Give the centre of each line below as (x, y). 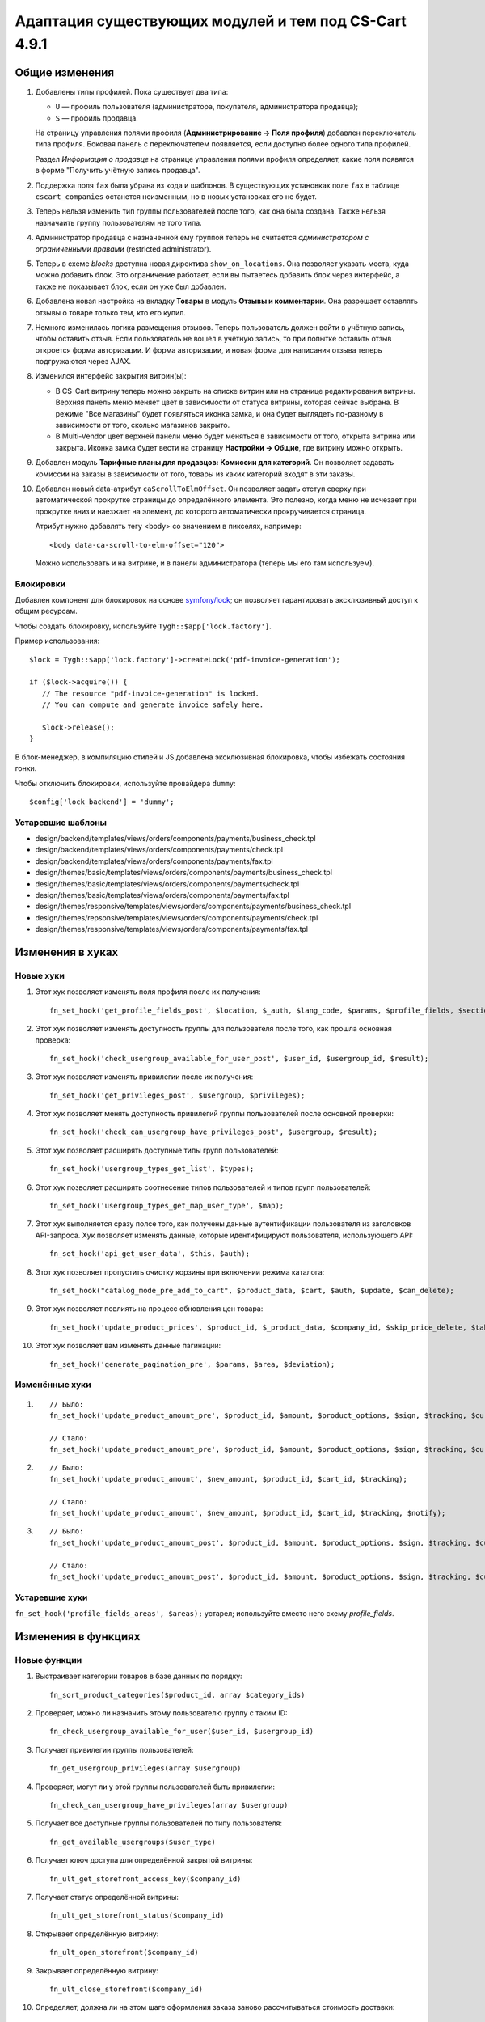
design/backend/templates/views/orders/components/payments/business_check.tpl (176, 839)
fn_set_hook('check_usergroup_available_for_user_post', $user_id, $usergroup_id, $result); (239, 1058)
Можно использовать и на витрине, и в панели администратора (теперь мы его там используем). (205, 563)
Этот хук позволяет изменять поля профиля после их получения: (148, 992)
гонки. (26, 768)
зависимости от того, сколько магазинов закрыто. (143, 425)
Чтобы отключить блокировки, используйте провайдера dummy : (125, 783)
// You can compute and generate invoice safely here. (153, 705)
